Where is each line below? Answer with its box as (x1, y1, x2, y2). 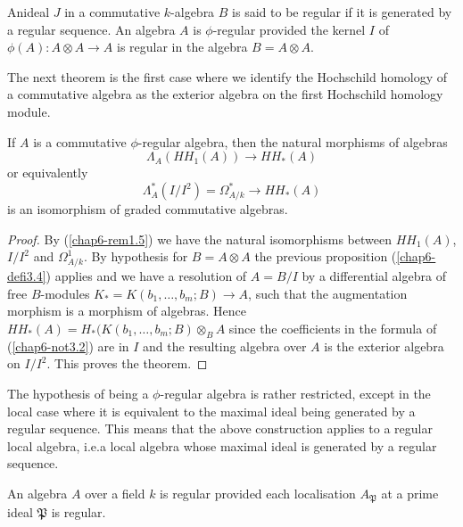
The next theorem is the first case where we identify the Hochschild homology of (7, 67, 448, 86)
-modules (40, 284, 90, 302)
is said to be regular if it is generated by (232, 3, 452, 21)
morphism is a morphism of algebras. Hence (7, 301, 246, 320)
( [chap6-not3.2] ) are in (7, 336, 129, 355)
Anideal (7, 3, 50, 21)
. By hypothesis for (83, 247, 188, 266)
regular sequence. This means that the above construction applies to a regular (7, 419, 433, 438)
